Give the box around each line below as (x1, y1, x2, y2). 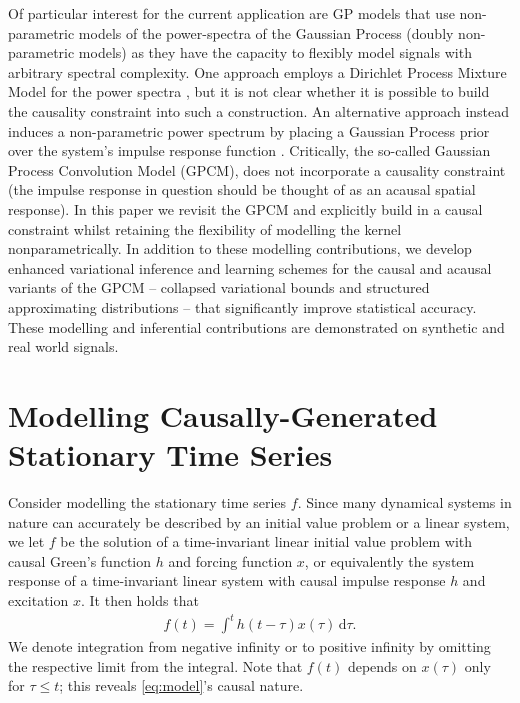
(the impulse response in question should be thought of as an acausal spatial (8, 179, 476, 200)
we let (8, 531, 45, 552)
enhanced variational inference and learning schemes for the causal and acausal (8, 257, 492, 278)
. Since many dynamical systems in (297, 492, 512, 512)
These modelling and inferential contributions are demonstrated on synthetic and (8, 316, 505, 337)
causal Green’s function (8, 550, 152, 571)
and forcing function (168, 550, 293, 571)
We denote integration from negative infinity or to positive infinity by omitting (8, 636, 491, 657)
